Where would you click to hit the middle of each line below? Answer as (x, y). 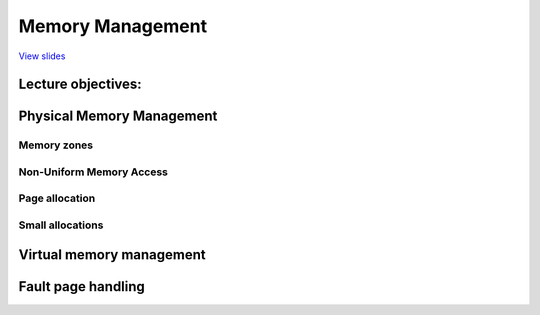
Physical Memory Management (118, 116)
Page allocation (57, 198)
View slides (42, 56)
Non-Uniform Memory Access (93, 172)
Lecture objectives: (80, 84)
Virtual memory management (112, 254)
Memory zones (56, 145)
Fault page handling (81, 286)
